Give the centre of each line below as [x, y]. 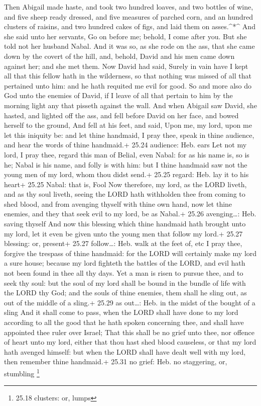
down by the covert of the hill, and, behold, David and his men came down [119, 56]
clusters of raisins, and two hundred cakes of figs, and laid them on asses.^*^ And [130, 26]
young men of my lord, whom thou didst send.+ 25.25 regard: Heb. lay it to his [126, 174]
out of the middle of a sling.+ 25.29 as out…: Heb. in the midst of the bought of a [130, 302]
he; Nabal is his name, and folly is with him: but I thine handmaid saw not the [126, 164]
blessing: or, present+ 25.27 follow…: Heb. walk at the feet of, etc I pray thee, [123, 243]
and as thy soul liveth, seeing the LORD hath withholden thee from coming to [125, 194]
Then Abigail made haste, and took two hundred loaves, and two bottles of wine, [129, 7]
